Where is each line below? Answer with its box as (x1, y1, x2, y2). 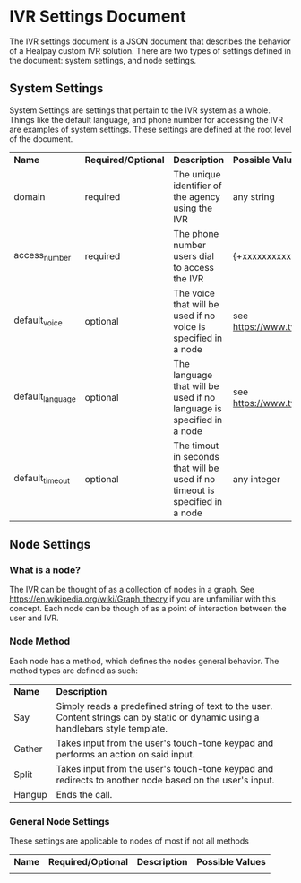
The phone (173, 227, 219, 239)
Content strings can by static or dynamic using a (56, 711, 260, 723)
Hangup (13, 788, 47, 801)
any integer (232, 472, 280, 485)
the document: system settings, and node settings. (9, 55, 197, 65)
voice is (173, 320, 206, 333)
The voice (173, 287, 215, 299)
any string (232, 190, 275, 203)
